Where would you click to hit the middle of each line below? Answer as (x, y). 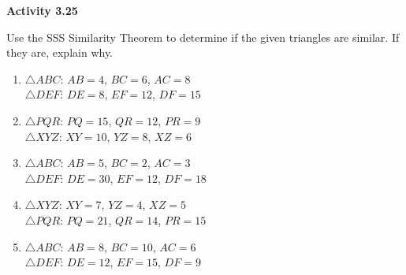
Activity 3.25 (42, 10)
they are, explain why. (60, 52)
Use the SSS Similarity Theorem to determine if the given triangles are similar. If (203, 37)
